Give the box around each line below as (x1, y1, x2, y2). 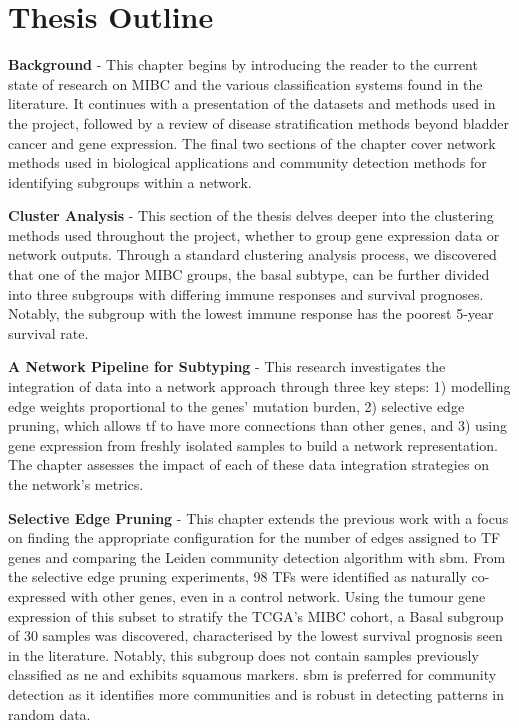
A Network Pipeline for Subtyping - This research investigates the (8, 356, 446, 377)
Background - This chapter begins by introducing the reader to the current (8, 54, 478, 75)
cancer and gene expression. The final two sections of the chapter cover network (8, 132, 496, 153)
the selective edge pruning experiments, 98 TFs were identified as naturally (8, 566, 467, 587)
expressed (8, 585, 67, 606)
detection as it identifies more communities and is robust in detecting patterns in (8, 683, 505, 704)
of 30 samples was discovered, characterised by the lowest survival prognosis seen (8, 625, 503, 646)
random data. (8, 703, 91, 724)
